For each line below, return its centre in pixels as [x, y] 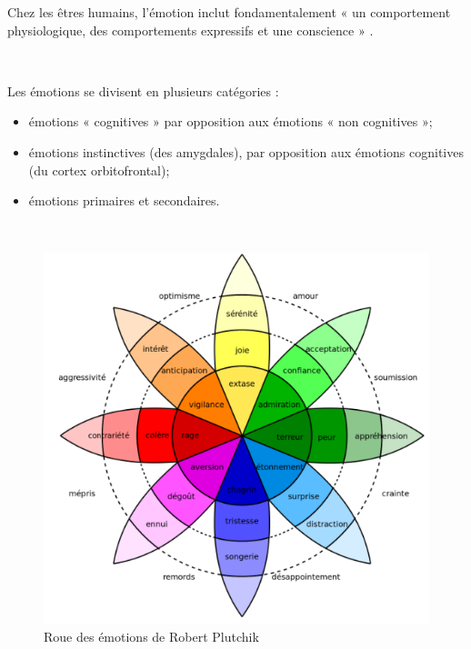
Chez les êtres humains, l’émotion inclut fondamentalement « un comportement [229, 12]
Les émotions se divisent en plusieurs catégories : [143, 90]
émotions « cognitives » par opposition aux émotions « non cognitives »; [230, 121]
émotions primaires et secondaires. [124, 200]
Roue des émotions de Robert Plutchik [151, 636]
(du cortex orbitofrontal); [99, 170]
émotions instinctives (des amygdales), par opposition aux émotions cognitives [246, 151]
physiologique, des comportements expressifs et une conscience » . [190, 30]
